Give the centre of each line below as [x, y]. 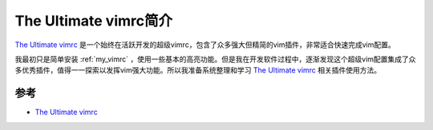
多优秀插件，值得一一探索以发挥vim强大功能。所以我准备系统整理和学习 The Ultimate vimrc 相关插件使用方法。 [198, 70]
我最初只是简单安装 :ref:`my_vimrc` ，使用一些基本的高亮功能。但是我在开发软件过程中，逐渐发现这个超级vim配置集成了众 [215, 59]
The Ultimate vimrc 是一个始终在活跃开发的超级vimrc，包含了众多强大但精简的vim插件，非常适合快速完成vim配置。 [205, 45]
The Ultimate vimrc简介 [93, 21]
